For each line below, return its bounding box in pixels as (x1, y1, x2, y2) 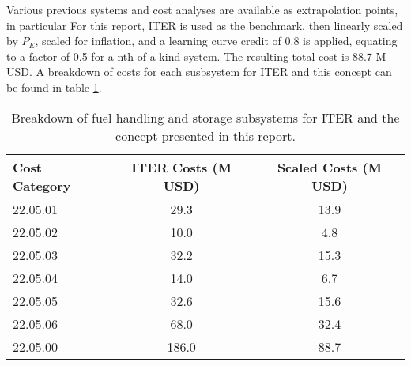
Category (13, 175, 71, 194)
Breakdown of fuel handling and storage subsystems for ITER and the (11, 108, 400, 126)
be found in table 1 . (6, 78, 102, 95)
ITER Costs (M (131, 157, 232, 176)
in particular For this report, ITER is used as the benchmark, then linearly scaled (6, 17, 403, 33)
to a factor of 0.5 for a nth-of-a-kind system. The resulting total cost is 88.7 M (6, 47, 386, 64)
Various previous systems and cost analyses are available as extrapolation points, (6, 2, 398, 17)
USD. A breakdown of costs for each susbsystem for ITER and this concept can (6, 63, 392, 80)
